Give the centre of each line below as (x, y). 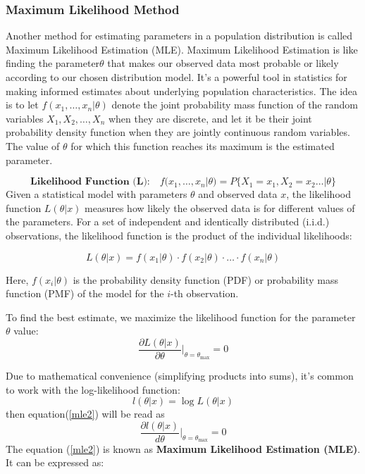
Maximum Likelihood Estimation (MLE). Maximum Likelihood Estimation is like (182, 49)
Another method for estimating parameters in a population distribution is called (179, 36)
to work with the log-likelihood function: (93, 389)
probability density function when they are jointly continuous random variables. (178, 132)
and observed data (238, 194)
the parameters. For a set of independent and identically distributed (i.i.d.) (168, 222)
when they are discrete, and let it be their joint (210, 118)
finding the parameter (53, 63)
